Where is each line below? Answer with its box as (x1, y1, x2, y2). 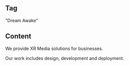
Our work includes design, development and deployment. (5, 55, 124, 61)
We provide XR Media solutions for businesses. (5, 45, 103, 51)
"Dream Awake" (5, 17, 38, 23)
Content (5, 32, 32, 41)
